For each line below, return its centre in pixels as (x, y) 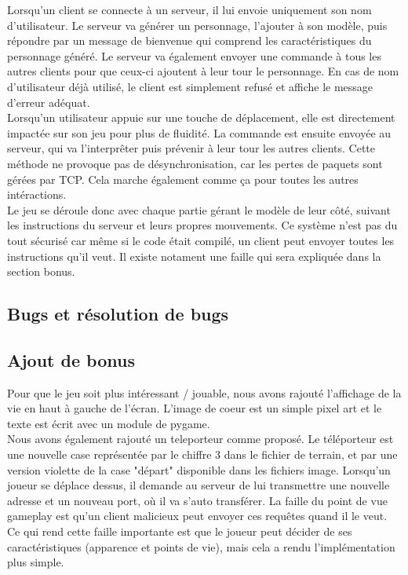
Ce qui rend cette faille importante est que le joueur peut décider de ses (180, 531)
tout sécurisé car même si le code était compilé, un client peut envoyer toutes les (201, 240)
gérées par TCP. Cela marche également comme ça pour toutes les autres (183, 179)
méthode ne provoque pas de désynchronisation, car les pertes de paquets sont (195, 163)
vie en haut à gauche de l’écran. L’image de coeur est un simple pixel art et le (195, 408)
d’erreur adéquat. (49, 102)
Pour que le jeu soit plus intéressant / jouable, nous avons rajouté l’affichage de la (204, 392)
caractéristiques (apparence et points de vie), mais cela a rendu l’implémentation (201, 546)
